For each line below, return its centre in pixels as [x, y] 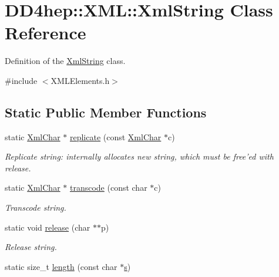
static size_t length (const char [61, 266]
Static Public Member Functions [106, 112]
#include [21, 80]
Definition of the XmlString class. [65, 61]
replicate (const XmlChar [115, 136]
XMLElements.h [80, 80]
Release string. [31, 247]
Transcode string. [36, 207]
